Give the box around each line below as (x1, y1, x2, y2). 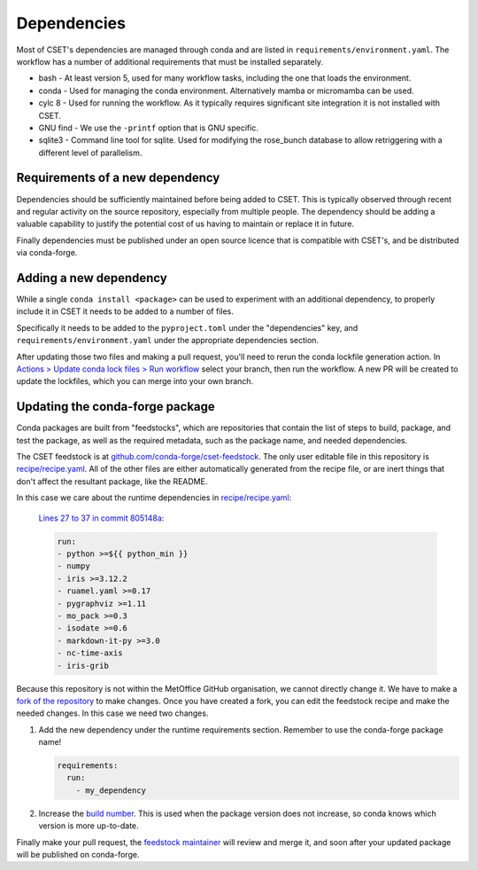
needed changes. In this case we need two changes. (16, 708, 209, 718)
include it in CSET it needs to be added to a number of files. (16, 306, 235, 317)
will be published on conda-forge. (16, 850, 140, 859)
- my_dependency (75, 785, 146, 796)
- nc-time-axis (57, 648, 123, 658)
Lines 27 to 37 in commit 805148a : (38, 513, 165, 523)
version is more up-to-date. (38, 820, 139, 831)
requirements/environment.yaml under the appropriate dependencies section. (16, 335, 319, 346)
